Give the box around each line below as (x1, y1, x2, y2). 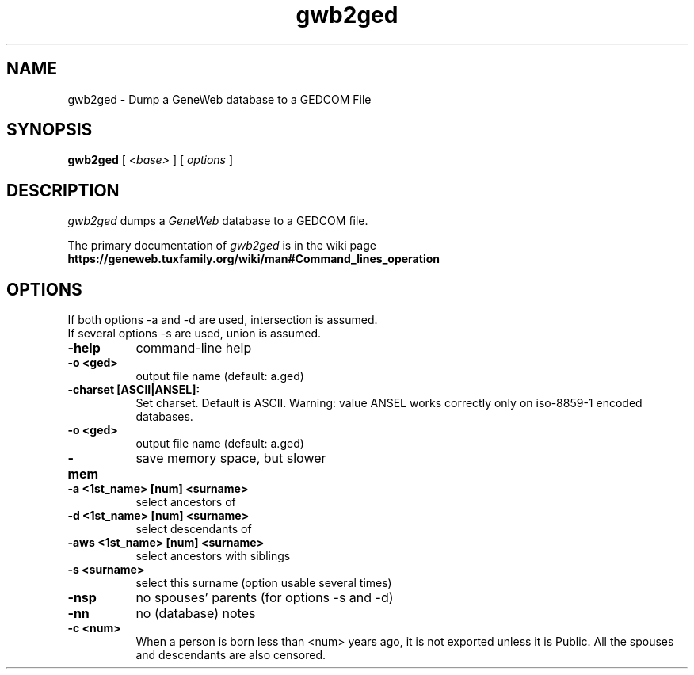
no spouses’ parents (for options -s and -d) (135, 589, 394, 606)
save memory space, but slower (135, 450, 326, 467)
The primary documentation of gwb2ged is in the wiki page (67, 238, 376, 253)
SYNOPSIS (6, 120, 93, 140)
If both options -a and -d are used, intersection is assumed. (67, 313, 378, 327)
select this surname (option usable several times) (135, 576, 392, 590)
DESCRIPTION (6, 180, 120, 200)
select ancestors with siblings (135, 549, 291, 563)
